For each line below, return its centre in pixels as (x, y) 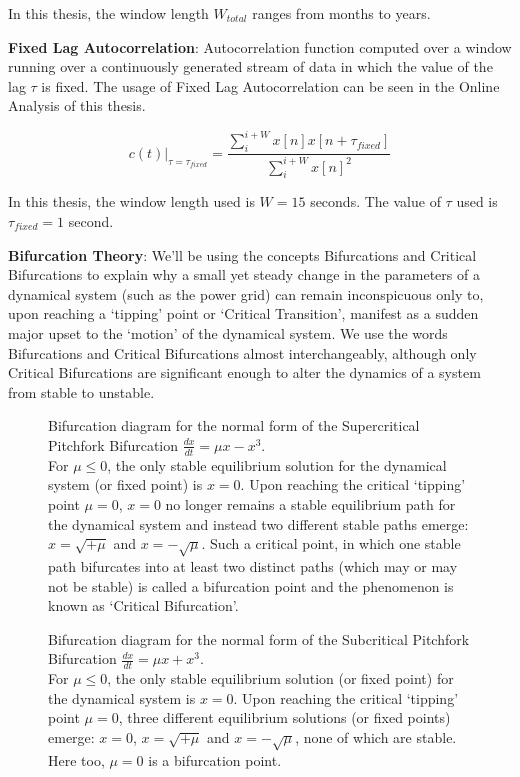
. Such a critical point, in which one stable (331, 543)
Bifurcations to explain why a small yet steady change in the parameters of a (244, 274)
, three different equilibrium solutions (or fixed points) (284, 717)
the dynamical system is (122, 697)
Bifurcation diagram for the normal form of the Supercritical (234, 425)
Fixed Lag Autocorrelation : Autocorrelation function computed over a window (260, 46)
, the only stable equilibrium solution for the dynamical (277, 464)
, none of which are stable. (376, 736)
